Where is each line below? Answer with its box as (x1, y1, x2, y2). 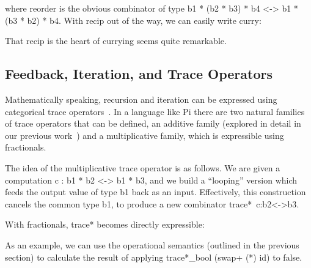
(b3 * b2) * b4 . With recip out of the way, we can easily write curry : (5, 13, 262, 26)
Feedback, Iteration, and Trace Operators (5, 64, 273, 83)
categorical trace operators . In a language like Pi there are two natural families (5, 105, 305, 117)
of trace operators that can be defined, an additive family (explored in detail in (5, 117, 301, 130)
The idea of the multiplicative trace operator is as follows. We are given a (5, 161, 280, 174)
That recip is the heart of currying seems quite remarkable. (5, 34, 227, 47)
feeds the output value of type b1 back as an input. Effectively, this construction (5, 185, 306, 198)
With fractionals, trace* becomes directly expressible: (5, 218, 205, 231)
